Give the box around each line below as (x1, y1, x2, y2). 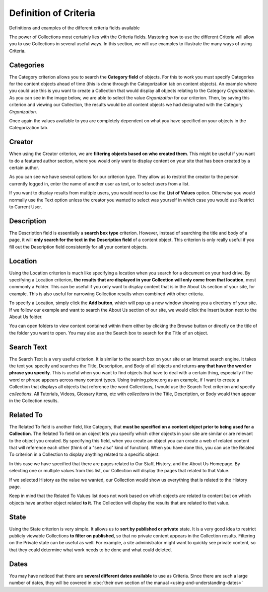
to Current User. (9, 204, 42, 210)
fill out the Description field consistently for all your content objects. (9, 244, 148, 250)
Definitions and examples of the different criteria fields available (9, 25, 140, 31)
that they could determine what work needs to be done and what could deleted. (9, 547, 172, 553)
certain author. (9, 165, 39, 171)
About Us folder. (9, 314, 43, 320)
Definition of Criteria (9, 7, 95, 18)
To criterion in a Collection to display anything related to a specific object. (9, 451, 160, 457)
